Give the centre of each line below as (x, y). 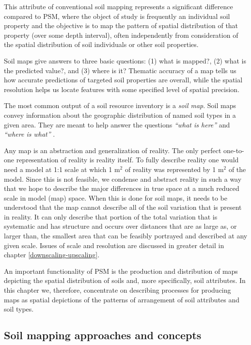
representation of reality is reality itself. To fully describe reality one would (127, 160)
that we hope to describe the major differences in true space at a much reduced (122, 188)
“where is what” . (30, 134)
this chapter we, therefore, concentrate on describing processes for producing (118, 290)
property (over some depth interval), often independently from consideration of (121, 35)
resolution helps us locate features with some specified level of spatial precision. (122, 89)
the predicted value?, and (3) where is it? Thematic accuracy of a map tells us (120, 70)
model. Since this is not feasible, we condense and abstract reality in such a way (123, 179)
